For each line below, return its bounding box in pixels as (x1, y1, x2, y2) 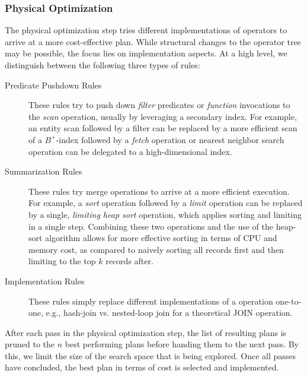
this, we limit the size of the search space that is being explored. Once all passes (5, 349, 296, 362)
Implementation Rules (5, 274, 85, 287)
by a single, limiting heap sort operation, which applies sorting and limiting (28, 208, 302, 220)
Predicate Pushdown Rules (5, 78, 102, 91)
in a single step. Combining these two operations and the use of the (28, 220, 274, 232)
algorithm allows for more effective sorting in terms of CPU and (45, 232, 277, 244)
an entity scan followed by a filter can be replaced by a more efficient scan (28, 122, 298, 134)
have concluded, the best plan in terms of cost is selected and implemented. (5, 361, 279, 373)
